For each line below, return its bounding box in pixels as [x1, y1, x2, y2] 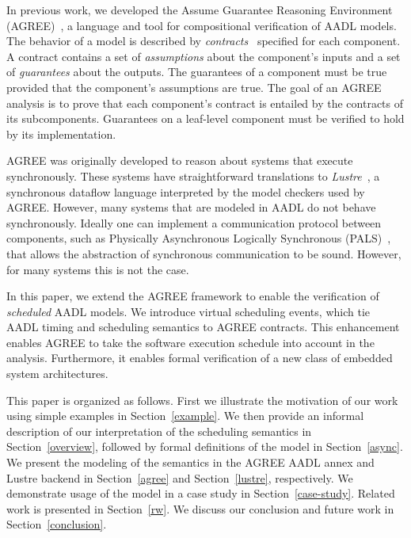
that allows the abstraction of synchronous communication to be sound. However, [6, 245, 401, 261]
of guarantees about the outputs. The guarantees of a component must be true [6, 63, 387, 80]
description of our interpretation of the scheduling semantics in [6, 422, 312, 439]
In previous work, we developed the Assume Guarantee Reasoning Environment [6, 2, 393, 17]
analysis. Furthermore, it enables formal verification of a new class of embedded [6, 349, 393, 366]
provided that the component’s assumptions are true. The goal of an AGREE [6, 78, 382, 95]
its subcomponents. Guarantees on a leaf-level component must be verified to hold [6, 110, 405, 127]
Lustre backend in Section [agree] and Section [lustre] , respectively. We [6, 469, 353, 486]
